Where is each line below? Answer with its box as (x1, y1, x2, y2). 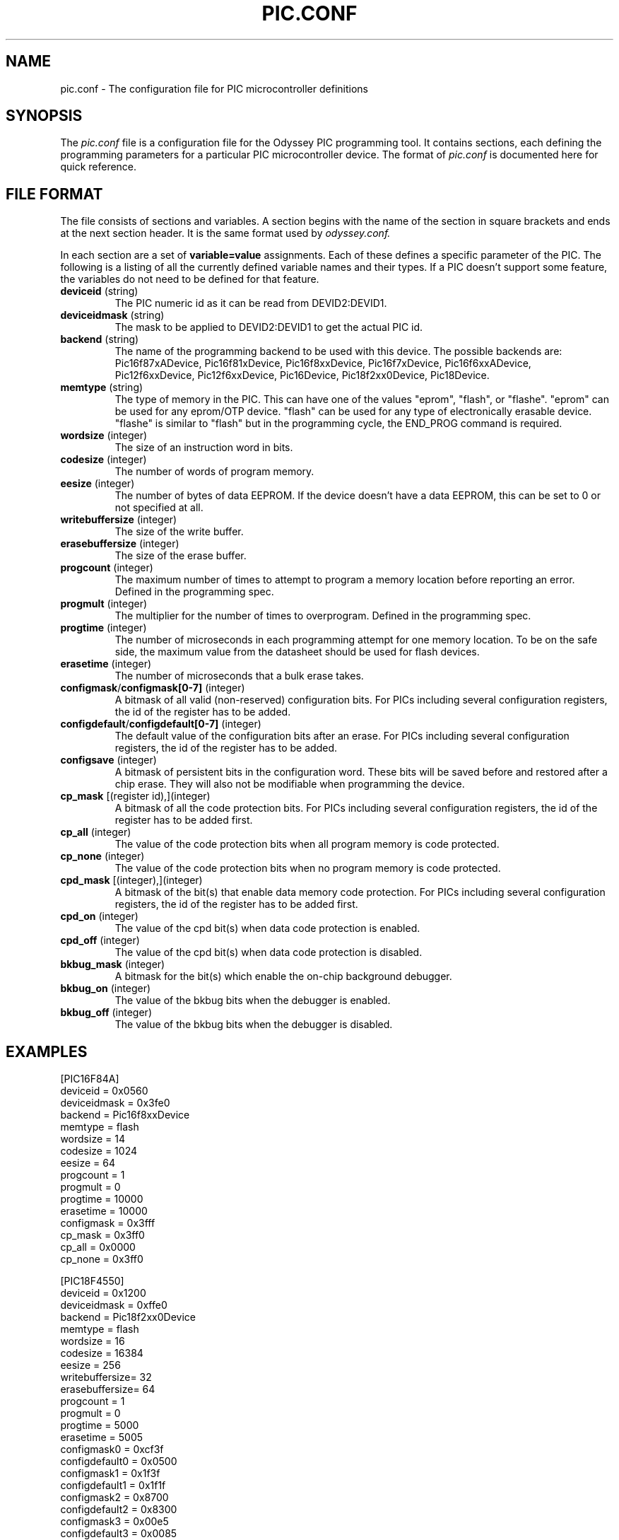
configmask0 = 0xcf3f (60, 1443, 164, 1456)
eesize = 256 (60, 1359, 121, 1372)
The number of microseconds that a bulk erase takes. (114, 670, 364, 682)
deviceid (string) (60, 285, 138, 298)
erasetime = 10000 (60, 1205, 148, 1218)
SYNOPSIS (6, 107, 83, 125)
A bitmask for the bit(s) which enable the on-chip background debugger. (114, 970, 452, 983)
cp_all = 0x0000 (60, 1241, 136, 1254)
